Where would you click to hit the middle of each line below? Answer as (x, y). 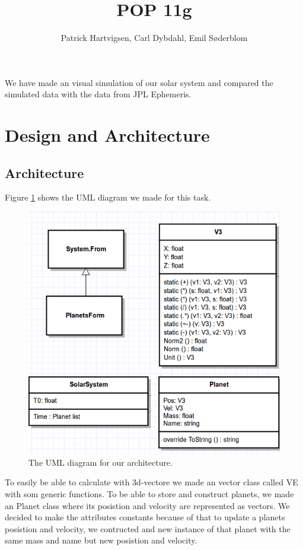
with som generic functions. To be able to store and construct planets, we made (149, 493)
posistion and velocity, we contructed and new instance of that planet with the (148, 528)
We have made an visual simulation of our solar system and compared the (139, 82)
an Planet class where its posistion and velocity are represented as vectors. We (147, 505)
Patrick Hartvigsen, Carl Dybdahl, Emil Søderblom (154, 38)
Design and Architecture (107, 135)
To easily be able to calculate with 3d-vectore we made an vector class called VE (151, 482)
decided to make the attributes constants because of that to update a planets (145, 517)
